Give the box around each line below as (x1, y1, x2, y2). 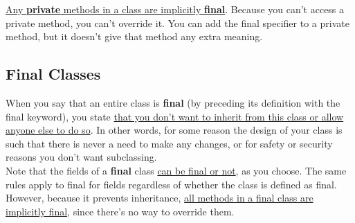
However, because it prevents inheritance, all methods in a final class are (6, 190, 313, 205)
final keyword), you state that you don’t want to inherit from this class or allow (6, 109, 344, 123)
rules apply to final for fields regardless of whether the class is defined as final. (6, 177, 337, 191)
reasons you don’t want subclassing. (6, 150, 157, 164)
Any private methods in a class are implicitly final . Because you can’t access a (6, 2, 345, 16)
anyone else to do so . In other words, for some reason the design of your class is (6, 123, 343, 137)
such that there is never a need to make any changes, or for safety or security (6, 136, 333, 150)
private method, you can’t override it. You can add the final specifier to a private (6, 15, 349, 30)
